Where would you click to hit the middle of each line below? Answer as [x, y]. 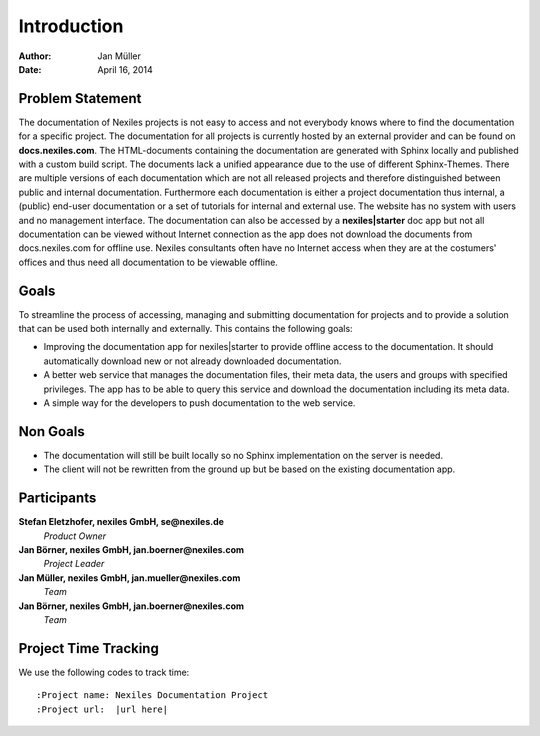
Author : [35, 56]
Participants [57, 498]
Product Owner [75, 536]
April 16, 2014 [125, 69]
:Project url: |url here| [102, 709]
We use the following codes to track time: [104, 672]
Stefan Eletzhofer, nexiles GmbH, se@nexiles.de [121, 522]
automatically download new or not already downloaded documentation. [192, 361]
